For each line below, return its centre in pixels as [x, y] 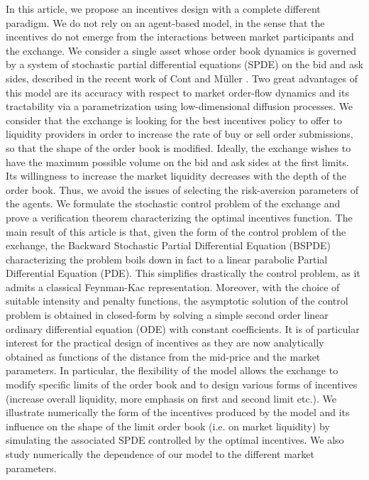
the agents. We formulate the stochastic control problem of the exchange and [173, 203]
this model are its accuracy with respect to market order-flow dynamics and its [177, 92]
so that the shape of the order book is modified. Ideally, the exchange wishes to [178, 147]
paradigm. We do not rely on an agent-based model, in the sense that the [165, 22]
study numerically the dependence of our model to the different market [160, 454]
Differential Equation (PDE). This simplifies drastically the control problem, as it [183, 273]
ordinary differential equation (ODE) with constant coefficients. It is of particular [183, 328]
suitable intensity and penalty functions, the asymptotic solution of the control [177, 301]
